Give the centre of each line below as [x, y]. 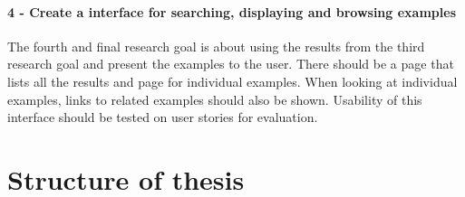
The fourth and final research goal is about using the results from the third [216, 46]
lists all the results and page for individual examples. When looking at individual [232, 81]
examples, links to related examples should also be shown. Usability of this [215, 99]
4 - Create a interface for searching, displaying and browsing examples [232, 11]
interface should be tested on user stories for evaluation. [163, 117]
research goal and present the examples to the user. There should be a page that [231, 64]
